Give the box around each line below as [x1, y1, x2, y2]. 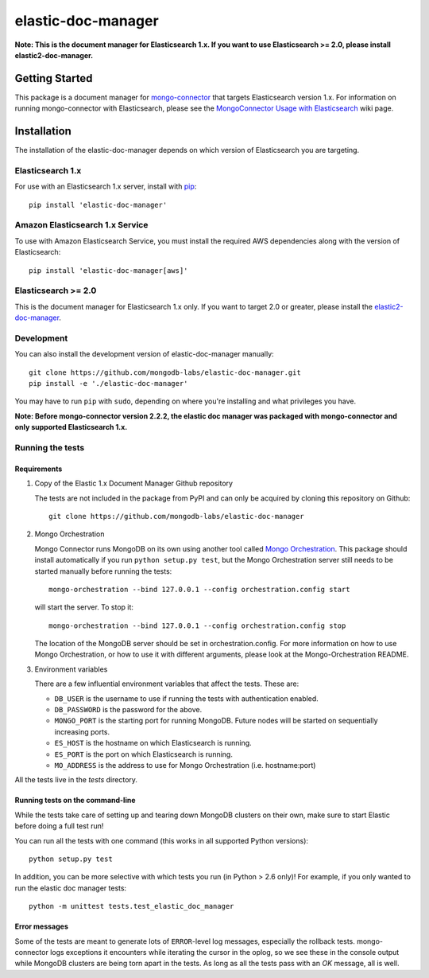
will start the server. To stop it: [34, 602, 134, 612]
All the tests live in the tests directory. [14, 775, 138, 785]
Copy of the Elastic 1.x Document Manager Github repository [34, 478, 234, 489]
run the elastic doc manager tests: [14, 883, 127, 893]
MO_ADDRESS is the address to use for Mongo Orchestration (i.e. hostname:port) [54, 760, 316, 770]
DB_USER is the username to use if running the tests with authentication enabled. [54, 693, 319, 703]
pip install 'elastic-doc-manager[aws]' [29, 266, 188, 275]
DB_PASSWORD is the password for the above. [54, 705, 203, 715]
